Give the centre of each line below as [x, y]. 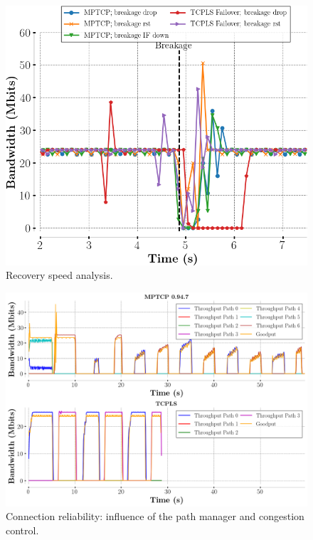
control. [22, 530]
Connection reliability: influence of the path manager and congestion [155, 516]
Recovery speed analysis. [59, 275]
